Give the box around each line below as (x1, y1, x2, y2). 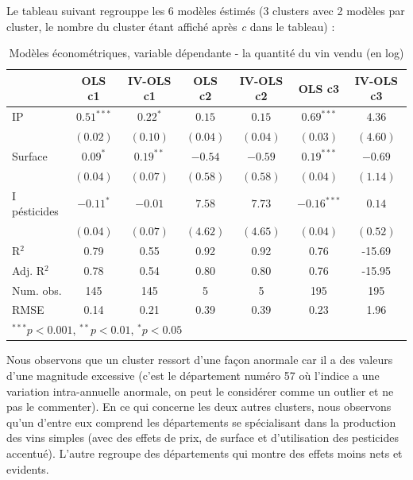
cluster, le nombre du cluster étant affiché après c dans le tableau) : (6, 17, 335, 34)
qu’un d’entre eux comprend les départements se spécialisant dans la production (6, 413, 396, 430)
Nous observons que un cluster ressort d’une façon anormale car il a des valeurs (6, 351, 393, 368)
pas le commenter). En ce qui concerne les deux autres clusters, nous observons (6, 398, 392, 415)
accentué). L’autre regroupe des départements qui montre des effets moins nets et (6, 444, 403, 461)
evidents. (6, 460, 49, 477)
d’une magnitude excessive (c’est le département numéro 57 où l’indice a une (6, 366, 380, 383)
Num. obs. (12, 281, 62, 298)
